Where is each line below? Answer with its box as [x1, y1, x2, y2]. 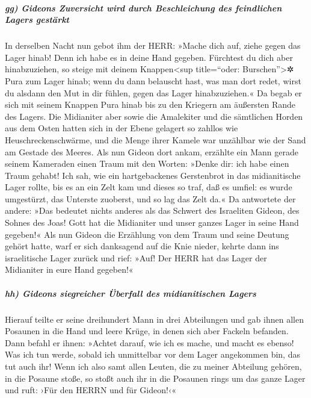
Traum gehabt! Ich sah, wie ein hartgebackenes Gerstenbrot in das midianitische [5, 169, 301, 181]
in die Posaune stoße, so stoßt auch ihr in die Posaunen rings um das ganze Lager [5, 372, 306, 384]
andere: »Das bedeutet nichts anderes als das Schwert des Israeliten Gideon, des [5, 204, 300, 217]
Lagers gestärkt [5, 13, 70, 26]
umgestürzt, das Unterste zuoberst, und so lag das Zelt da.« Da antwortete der [5, 192, 296, 205]
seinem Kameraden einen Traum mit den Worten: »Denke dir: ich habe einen [5, 157, 289, 170]
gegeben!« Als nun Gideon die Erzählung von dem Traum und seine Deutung [5, 228, 289, 240]
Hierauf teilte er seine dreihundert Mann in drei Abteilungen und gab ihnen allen [5, 312, 304, 325]
